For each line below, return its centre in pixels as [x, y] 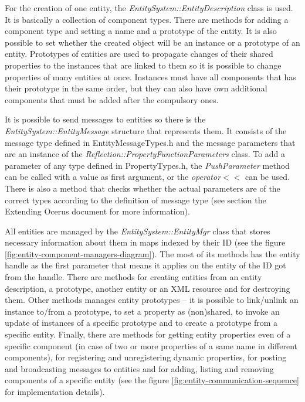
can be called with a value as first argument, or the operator [113, 177]
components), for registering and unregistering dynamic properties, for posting [146, 357]
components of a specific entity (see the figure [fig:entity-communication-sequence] [152, 380]
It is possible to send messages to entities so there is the [105, 119]
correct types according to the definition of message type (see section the [135, 200]
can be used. [267, 177]
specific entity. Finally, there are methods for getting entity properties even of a [148, 334]
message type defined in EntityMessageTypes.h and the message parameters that [150, 142]
